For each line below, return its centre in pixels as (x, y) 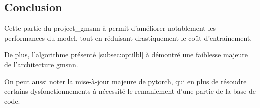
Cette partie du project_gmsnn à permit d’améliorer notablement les (110, 28)
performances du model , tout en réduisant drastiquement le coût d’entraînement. (128, 38)
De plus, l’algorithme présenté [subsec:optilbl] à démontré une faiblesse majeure (126, 55)
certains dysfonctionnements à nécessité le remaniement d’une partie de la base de (130, 91)
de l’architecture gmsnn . (41, 64)
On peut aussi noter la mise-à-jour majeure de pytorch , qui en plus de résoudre (125, 81)
